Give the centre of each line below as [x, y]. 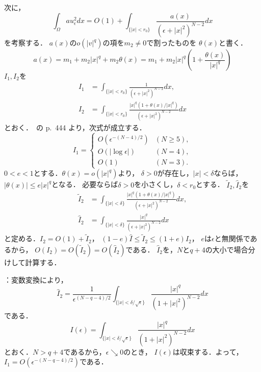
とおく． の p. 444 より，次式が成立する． [75, 127]
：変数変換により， [36, 279]
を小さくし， [156, 184]
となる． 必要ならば [85, 184]
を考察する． [25, 42]
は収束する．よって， [208, 351]
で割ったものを [172, 42]
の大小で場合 [227, 250]
